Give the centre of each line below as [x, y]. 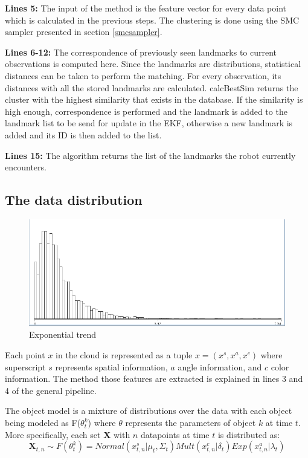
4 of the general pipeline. [51, 390]
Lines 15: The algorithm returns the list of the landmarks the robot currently [150, 155]
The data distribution [74, 200]
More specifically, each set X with [68, 434]
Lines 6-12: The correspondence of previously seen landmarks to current [141, 52]
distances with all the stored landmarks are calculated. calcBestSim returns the [152, 87]
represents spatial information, [111, 366]
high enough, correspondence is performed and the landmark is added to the [146, 111]
